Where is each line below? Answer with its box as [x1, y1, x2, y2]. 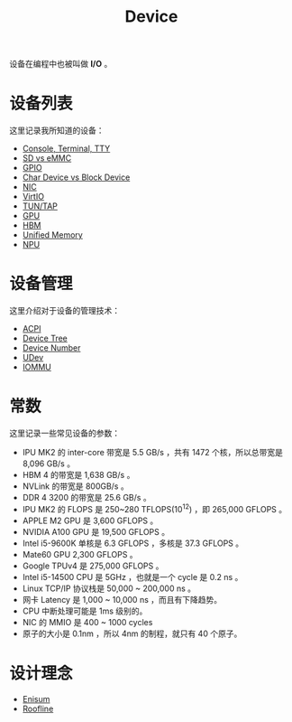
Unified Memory [22, 230, 83, 240]
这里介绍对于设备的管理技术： [9, 305, 120, 316]
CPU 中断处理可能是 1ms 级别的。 [22, 605, 148, 616]
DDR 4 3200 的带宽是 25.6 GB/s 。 [22, 492, 151, 502]
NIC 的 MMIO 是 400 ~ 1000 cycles [22, 616, 153, 627]
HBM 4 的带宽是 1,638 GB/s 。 [22, 470, 135, 480]
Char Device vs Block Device [22, 172, 131, 183]
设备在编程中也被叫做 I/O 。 [9, 59, 113, 70]
